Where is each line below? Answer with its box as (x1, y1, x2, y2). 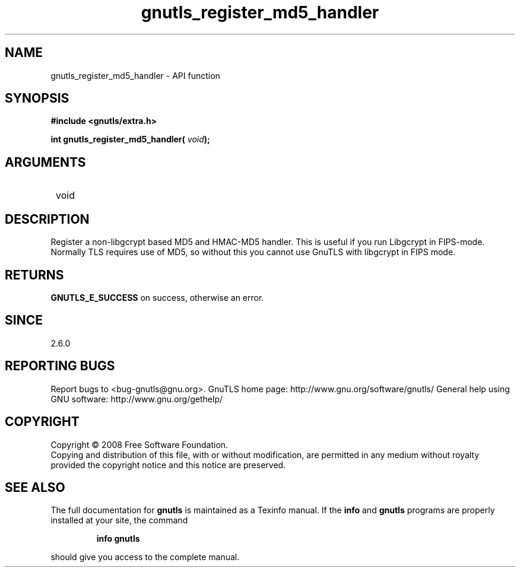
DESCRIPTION (5, 211, 90, 227)
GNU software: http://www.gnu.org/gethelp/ (50, 393, 223, 404)
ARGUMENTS (5, 154, 86, 170)
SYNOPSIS (5, 91, 69, 106)
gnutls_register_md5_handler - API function (50, 70, 220, 81)
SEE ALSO (5, 479, 65, 495)
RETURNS (5, 267, 64, 282)
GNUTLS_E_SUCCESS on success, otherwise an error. (50, 292, 264, 303)
